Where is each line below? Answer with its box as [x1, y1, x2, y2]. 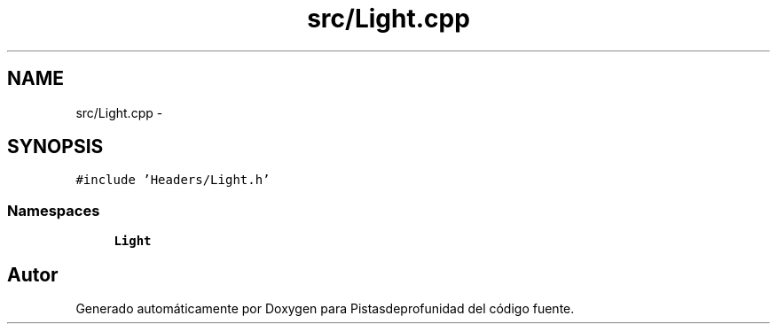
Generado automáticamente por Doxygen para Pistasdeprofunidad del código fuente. [75, 301, 575, 317]
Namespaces [7, 201, 100, 219]
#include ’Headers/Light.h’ [75, 173, 271, 188]
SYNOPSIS [7, 135, 104, 158]
